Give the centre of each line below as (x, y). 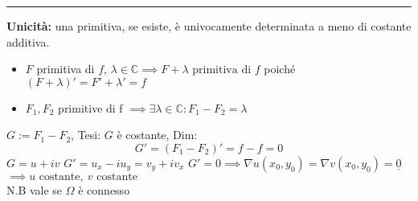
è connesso (104, 189)
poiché (280, 69)
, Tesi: (86, 135)
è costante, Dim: (157, 135)
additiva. (28, 41)
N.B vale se (35, 189)
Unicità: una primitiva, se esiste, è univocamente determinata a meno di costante (209, 26)
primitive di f (90, 107)
